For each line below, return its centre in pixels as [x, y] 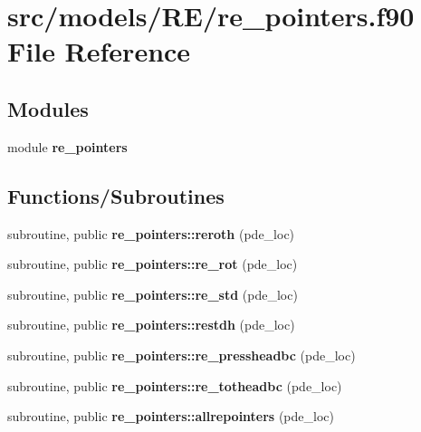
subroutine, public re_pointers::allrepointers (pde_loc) [171, 416]
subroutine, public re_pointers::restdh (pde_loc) [151, 325]
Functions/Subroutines [116, 195]
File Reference [99, 51]
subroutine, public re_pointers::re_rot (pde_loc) [153, 264]
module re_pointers [67, 146]
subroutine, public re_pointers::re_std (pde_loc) [153, 294]
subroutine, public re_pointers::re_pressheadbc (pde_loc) [182, 355]
